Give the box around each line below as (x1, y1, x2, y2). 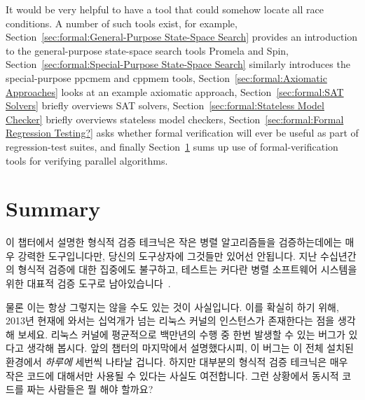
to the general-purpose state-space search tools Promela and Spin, (6, 43, 289, 57)
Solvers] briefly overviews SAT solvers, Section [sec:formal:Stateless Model (6, 98, 324, 113)
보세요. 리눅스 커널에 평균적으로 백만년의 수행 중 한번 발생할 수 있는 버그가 (18, 326, 345, 341)
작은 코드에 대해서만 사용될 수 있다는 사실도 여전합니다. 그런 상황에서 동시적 (6, 368, 339, 382)
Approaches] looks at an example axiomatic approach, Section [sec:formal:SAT (6, 84, 344, 99)
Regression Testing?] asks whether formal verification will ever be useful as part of (6, 125, 359, 140)
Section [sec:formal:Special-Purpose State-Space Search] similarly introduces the (6, 57, 350, 71)
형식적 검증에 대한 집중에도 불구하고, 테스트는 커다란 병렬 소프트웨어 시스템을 (18, 262, 357, 277)
